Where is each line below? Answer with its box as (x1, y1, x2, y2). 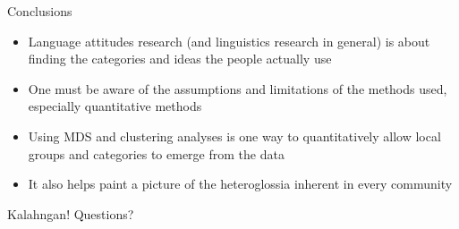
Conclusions (7, 2, 72, 20)
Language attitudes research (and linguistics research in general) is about (28, 31, 430, 50)
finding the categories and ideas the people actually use (28, 49, 332, 68)
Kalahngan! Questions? (7, 204, 134, 223)
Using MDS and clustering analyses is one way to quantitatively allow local (28, 126, 441, 145)
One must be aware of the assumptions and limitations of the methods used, (28, 79, 447, 98)
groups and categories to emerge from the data (28, 144, 285, 163)
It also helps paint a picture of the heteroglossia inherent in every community (28, 174, 453, 193)
